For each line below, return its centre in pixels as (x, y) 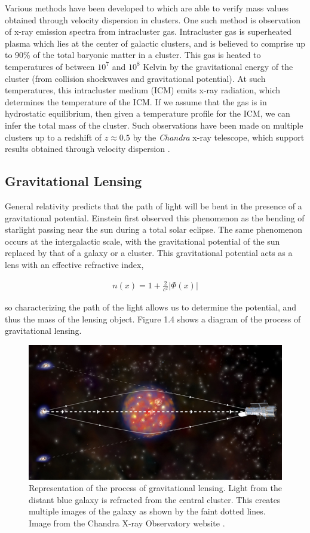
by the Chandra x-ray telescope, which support (219, 137)
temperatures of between (50, 66)
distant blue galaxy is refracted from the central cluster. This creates (155, 499)
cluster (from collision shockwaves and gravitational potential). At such (135, 78)
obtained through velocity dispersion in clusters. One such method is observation (153, 19)
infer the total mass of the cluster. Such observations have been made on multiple (154, 125)
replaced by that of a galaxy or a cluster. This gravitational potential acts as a (149, 253)
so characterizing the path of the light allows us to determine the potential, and (151, 307)
